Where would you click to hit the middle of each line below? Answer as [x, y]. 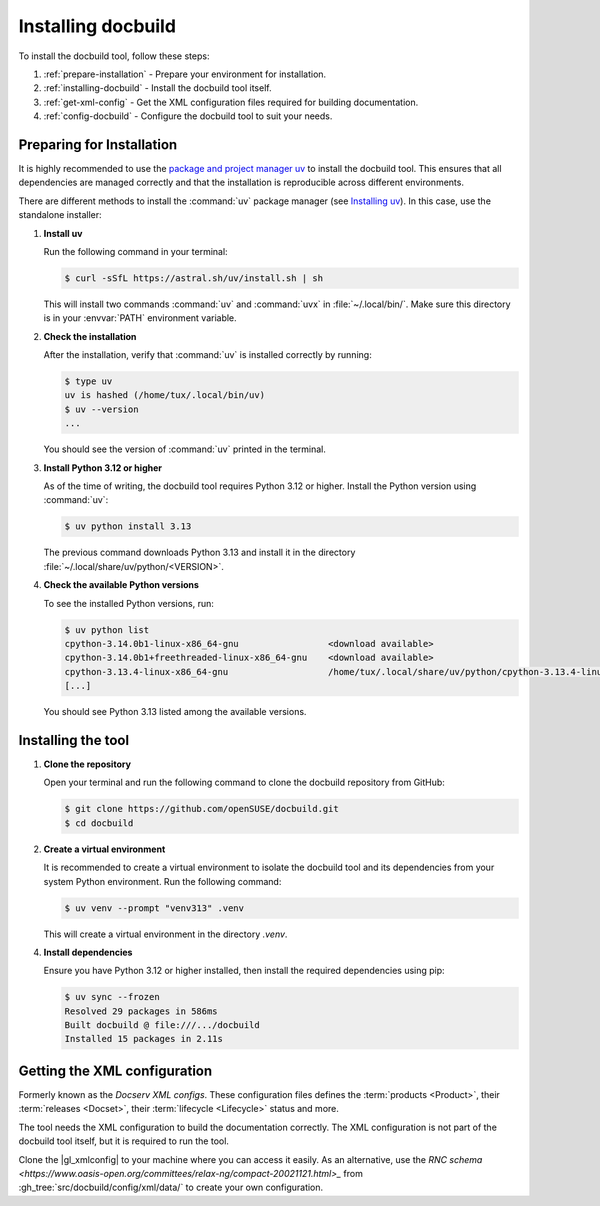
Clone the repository [87, 764]
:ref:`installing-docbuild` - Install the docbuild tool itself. [157, 88]
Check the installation [90, 336]
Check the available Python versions [121, 585]
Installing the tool [74, 740]
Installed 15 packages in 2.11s [144, 1039]
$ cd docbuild [99, 823]
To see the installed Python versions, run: [129, 603]
